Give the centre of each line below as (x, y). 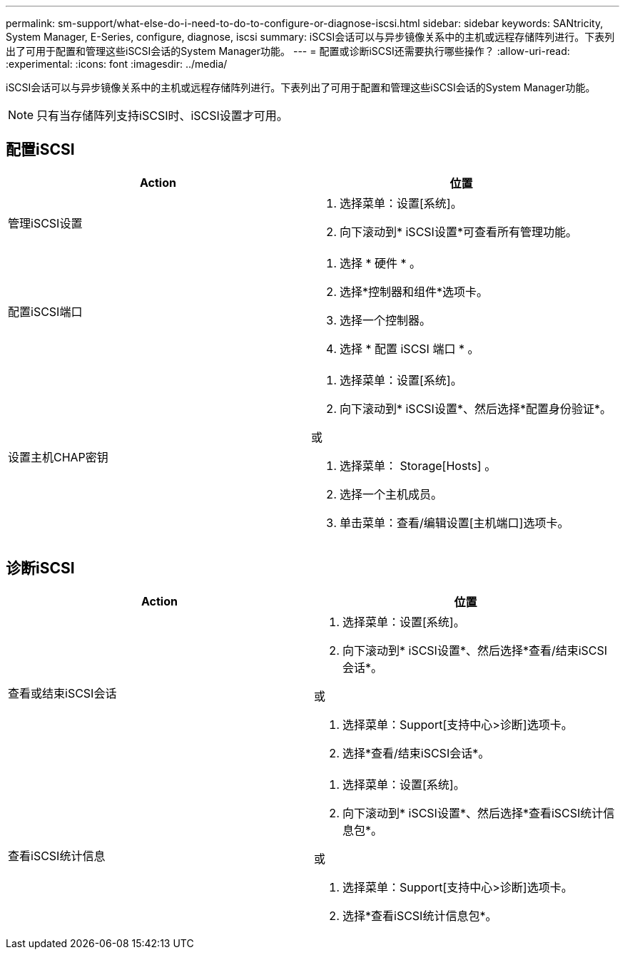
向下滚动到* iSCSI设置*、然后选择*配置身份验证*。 (475, 408)
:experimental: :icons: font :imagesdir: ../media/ (117, 64)
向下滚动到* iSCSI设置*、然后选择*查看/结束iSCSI (475, 650)
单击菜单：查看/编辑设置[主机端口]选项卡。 (454, 522)
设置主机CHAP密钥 (58, 457)
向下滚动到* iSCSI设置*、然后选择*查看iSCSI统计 (473, 813)
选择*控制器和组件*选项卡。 (414, 291)
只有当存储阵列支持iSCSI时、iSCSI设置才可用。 (162, 116)
